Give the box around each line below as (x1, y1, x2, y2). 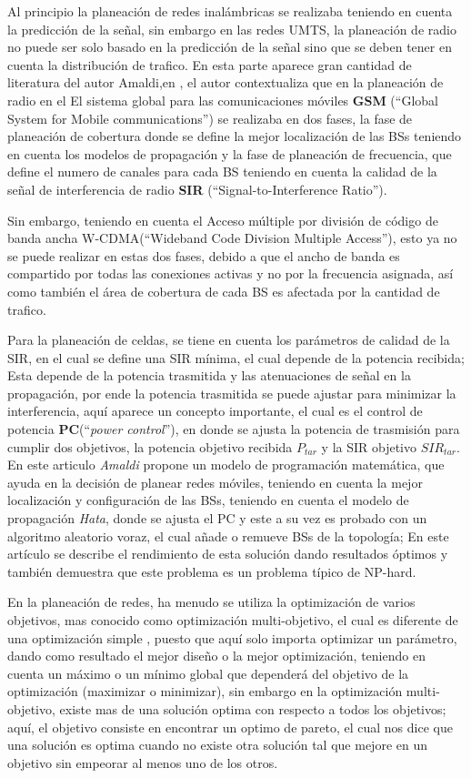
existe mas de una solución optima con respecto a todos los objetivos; (59, 699, 446, 718)
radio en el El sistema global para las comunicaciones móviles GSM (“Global (7, 90, 438, 109)
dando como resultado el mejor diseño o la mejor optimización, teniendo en (7, 646, 426, 665)
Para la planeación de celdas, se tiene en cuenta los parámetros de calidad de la (7, 330, 450, 349)
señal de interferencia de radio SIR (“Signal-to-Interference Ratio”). (7, 179, 387, 198)
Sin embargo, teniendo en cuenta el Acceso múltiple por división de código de (7, 210, 438, 229)
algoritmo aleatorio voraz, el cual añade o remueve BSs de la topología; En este (7, 526, 449, 545)
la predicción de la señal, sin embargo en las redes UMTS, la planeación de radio (7, 19, 456, 38)
